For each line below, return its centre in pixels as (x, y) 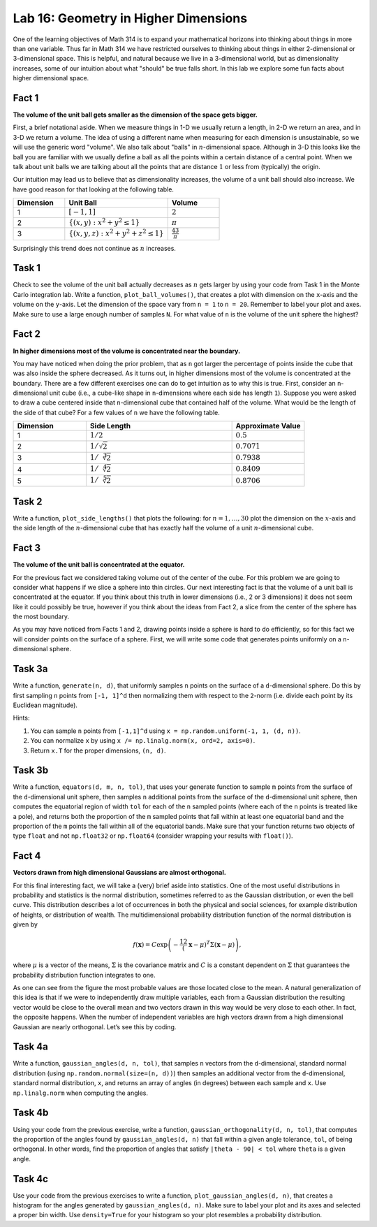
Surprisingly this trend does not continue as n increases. (94, 248)
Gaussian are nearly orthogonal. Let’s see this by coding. (95, 1026)
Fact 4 (27, 856)
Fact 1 (26, 98)
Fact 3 (27, 548)
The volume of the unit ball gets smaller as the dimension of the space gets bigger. (135, 115)
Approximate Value (268, 426)
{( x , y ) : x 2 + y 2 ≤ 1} (104, 222)
